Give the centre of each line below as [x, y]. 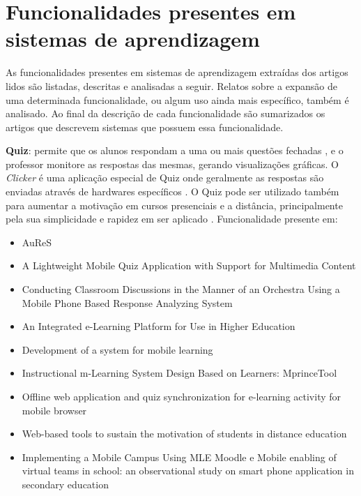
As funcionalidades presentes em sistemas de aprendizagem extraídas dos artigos [177, 72]
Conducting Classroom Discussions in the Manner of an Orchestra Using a [181, 289]
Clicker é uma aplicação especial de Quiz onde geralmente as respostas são [165, 178]
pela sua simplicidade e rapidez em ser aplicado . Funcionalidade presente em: [172, 219]
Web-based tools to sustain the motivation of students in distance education [184, 434]
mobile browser [54, 410]
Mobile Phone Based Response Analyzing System [127, 302]
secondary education [65, 484]
